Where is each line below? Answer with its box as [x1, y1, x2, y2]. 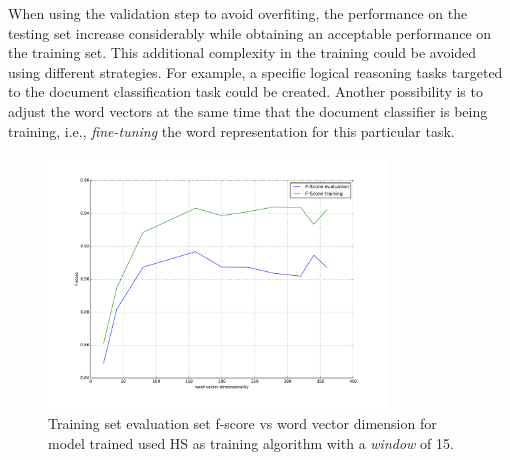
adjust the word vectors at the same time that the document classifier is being [8, 100, 488, 121]
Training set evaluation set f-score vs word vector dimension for [48, 413, 437, 434]
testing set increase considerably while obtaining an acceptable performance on [8, 22, 492, 43]
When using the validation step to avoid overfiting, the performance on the [8, 3, 468, 23]
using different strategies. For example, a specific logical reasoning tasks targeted [8, 61, 503, 82]
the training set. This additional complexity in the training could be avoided [8, 42, 477, 63]
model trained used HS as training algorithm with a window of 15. [48, 432, 454, 453]
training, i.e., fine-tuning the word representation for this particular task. [8, 120, 455, 141]
